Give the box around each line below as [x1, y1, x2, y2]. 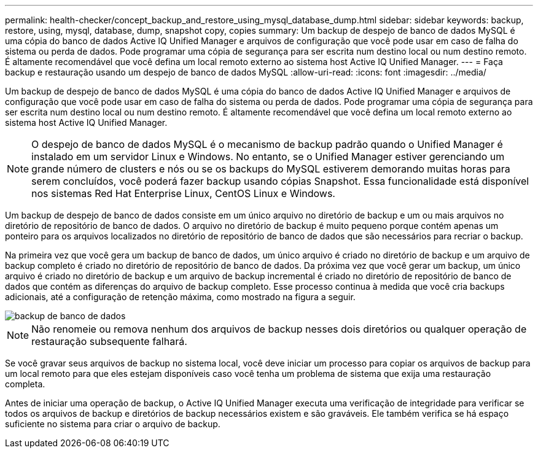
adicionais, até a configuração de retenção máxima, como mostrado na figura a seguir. [5, 292, 356, 302]
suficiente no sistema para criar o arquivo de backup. [5, 419, 220, 429]
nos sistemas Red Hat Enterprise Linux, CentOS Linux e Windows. [31, 187, 335, 199]
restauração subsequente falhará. [31, 335, 187, 347]
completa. [5, 379, 45, 389]
